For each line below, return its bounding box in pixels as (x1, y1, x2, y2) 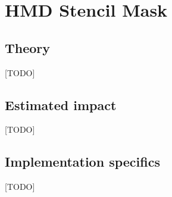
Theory (5, 38, 51, 57)
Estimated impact (5, 95, 117, 114)
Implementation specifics (5, 152, 160, 171)
